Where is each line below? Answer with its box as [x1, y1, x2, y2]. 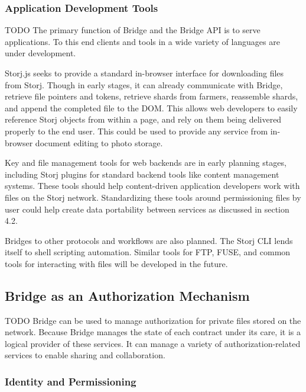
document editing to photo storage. [35, 136, 163, 149]
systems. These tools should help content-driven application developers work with [5, 179, 300, 192]
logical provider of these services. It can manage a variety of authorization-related [5, 337, 301, 349]
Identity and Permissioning [5, 374, 136, 388]
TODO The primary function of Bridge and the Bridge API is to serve [5, 24, 261, 36]
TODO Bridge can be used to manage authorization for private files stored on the [5, 314, 301, 326]
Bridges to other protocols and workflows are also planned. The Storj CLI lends [5, 234, 293, 246]
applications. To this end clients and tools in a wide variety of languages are [5, 35, 280, 47]
